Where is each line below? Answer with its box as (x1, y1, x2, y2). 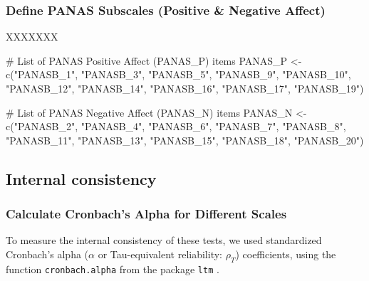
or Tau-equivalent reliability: (98, 246, 222, 261)
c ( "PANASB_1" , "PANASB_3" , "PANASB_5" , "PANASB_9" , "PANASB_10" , (6, 67, 351, 82)
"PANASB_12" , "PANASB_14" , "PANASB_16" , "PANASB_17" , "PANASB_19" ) (6, 81, 364, 95)
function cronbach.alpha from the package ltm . (6, 261, 219, 276)
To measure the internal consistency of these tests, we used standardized (6, 233, 322, 248)
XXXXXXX (6, 29, 58, 44)
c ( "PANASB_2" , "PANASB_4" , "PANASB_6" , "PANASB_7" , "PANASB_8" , (6, 119, 346, 134)
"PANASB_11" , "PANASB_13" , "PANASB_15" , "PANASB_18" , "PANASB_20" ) (6, 132, 364, 147)
